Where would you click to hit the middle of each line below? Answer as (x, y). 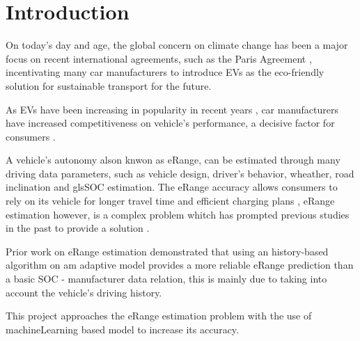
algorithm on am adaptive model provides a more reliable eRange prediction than (180, 265)
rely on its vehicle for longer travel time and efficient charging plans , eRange (170, 201)
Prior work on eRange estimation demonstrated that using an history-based (167, 251)
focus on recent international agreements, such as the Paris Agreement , (159, 58)
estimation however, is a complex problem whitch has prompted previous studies (178, 214)
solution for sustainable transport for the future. (109, 85)
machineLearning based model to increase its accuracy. (122, 329)
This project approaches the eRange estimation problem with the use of (159, 316)
